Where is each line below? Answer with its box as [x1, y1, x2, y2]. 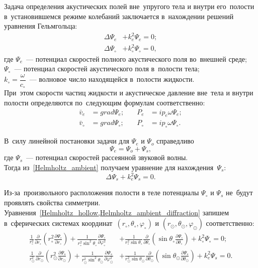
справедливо [156, 136, 194, 146]
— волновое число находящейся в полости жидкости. [29, 74, 195, 84]
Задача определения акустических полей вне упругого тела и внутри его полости [4, 1, 254, 11]
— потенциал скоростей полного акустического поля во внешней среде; [26, 53, 247, 64]
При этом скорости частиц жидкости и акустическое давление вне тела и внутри [4, 87, 253, 98]
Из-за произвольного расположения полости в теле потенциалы [4, 187, 199, 198]
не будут [225, 187, 253, 198]
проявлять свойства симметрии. [4, 197, 101, 208]
